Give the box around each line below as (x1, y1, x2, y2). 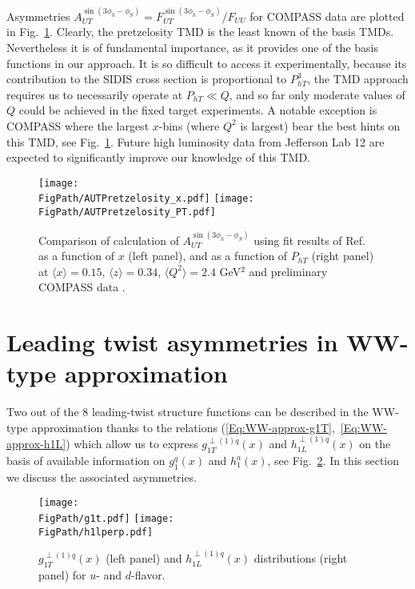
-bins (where (158, 117, 220, 134)
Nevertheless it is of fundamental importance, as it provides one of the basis (6, 39, 378, 55)
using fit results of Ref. (253, 231, 365, 248)
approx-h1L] (6, 435, 66, 452)
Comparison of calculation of (38, 231, 179, 248)
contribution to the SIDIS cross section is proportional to (6, 70, 287, 87)
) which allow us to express (66, 435, 198, 452)
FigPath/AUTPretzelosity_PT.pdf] (38, 206, 216, 218)
